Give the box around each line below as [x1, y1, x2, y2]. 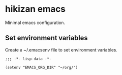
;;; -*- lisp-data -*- [5, 56, 52, 61]
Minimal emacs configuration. [5, 20, 65, 25]
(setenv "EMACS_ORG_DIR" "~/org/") [5, 65, 78, 70]
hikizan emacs [5, 3, 65, 15]
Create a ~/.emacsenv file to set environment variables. [5, 47, 118, 52]
